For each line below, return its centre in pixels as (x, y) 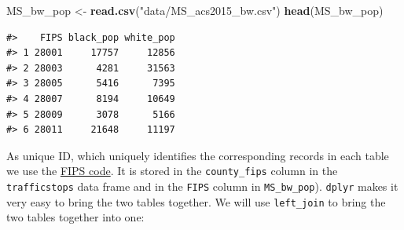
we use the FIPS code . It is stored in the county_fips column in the (172, 171)
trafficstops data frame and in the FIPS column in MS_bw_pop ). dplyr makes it (202, 186)
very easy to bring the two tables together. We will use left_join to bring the (196, 201)
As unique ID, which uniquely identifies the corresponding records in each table (198, 155)
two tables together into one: (75, 217)
